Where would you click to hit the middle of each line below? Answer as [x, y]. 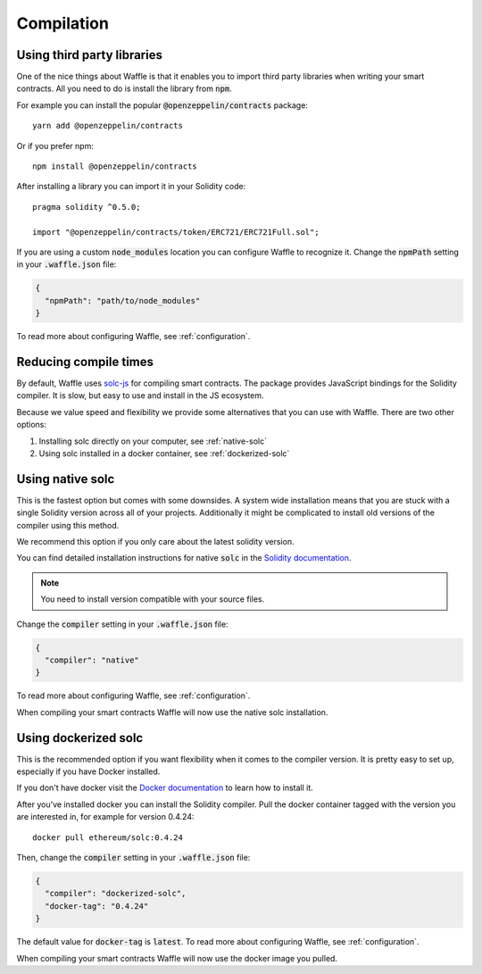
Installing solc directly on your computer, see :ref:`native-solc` [153, 441]
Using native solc [66, 479]
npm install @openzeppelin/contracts [115, 166]
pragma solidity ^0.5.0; [87, 207]
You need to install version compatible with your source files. [153, 599]
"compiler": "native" [92, 660]
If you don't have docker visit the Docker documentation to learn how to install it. [165, 788]
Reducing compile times [85, 362]
